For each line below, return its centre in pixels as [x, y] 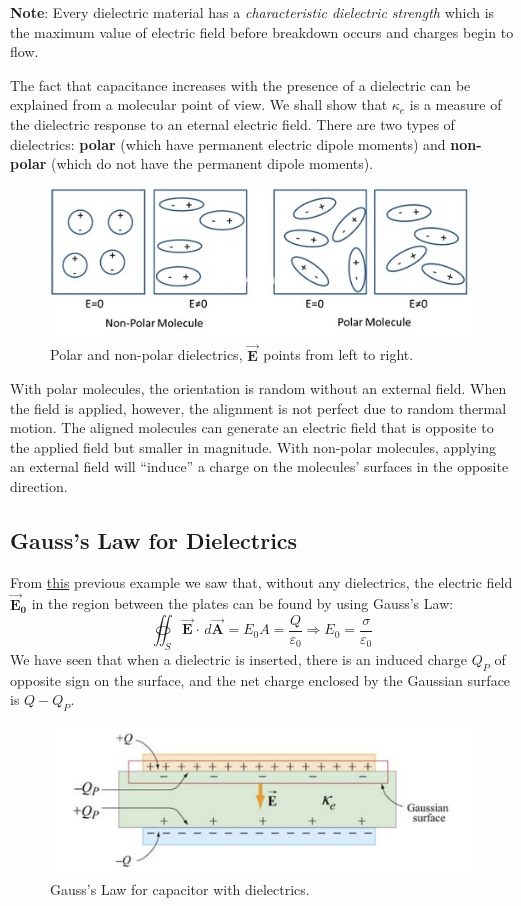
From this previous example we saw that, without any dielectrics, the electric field [261, 581]
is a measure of [455, 104]
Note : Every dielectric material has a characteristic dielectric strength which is [252, 12]
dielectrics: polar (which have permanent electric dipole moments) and [228, 143]
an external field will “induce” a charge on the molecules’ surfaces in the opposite [259, 466]
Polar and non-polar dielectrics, [146, 354]
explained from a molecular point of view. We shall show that [199, 104]
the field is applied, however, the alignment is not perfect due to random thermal [258, 407]
